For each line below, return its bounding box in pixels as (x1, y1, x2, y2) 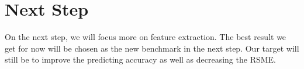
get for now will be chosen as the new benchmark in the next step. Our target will (5, 42, 299, 54)
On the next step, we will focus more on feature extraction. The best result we (5, 31, 286, 43)
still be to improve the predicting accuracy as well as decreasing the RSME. (5, 53, 276, 66)
